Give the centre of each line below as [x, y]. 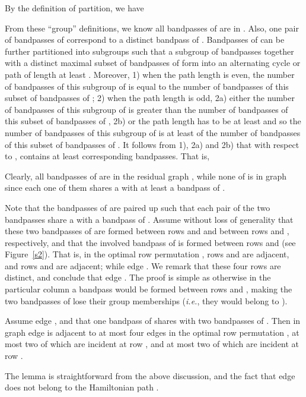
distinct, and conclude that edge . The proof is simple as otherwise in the [138, 277]
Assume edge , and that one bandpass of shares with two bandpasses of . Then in [153, 321]
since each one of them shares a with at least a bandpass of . [115, 188]
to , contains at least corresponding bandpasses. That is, [107, 156]
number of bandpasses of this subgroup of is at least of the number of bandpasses [153, 132]
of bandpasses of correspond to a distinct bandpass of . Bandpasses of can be [145, 40]
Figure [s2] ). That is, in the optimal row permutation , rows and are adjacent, [147, 254]
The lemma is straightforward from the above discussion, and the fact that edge [150, 375]
